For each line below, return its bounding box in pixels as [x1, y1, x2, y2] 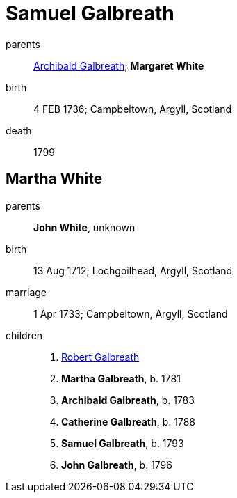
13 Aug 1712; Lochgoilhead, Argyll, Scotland [33, 264, 233, 277]
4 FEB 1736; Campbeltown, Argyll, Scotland [33, 102, 232, 115]
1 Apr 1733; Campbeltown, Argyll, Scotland [33, 307, 228, 320]
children [6, 329, 43, 341]
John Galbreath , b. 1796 [61, 458, 172, 471]
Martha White [6, 170, 103, 188]
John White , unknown [33, 221, 136, 233]
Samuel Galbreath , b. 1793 [61, 437, 184, 449]
